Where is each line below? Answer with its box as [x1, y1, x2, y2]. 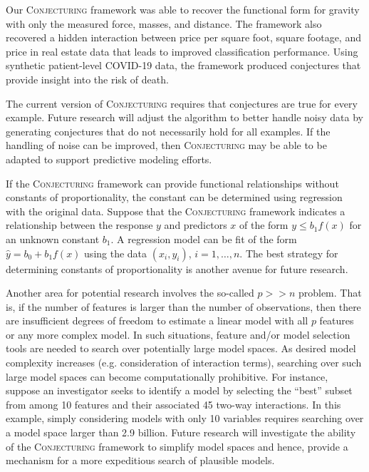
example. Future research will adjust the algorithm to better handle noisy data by [6, 110, 363, 125]
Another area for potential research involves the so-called [6, 285, 254, 300]
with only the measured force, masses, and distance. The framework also [6, 16, 322, 31]
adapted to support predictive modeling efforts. [6, 151, 212, 166]
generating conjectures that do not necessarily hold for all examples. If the [6, 123, 331, 138]
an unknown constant [6, 231, 100, 246]
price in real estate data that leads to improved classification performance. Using [6, 43, 358, 58]
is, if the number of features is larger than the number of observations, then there [6, 299, 361, 314]
